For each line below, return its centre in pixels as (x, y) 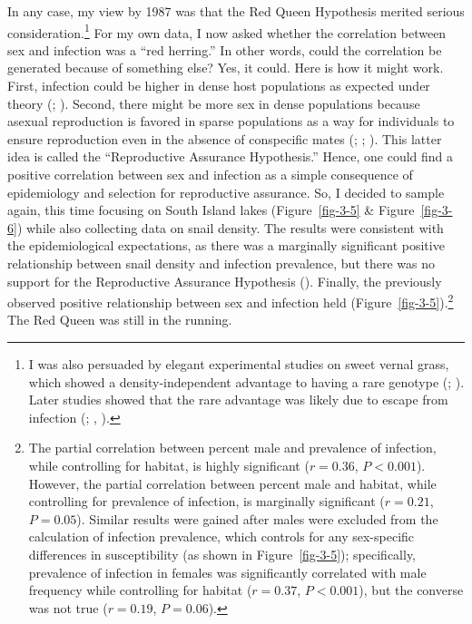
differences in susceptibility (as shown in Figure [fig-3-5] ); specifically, (222, 554)
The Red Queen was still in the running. (120, 320)
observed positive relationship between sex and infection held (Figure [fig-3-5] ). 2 (231, 301)
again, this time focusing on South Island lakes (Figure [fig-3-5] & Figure (211, 210)
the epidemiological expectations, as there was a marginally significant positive (226, 245)
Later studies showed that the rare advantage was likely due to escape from (238, 400)
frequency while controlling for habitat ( (140, 590)
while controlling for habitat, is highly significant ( (169, 465)
